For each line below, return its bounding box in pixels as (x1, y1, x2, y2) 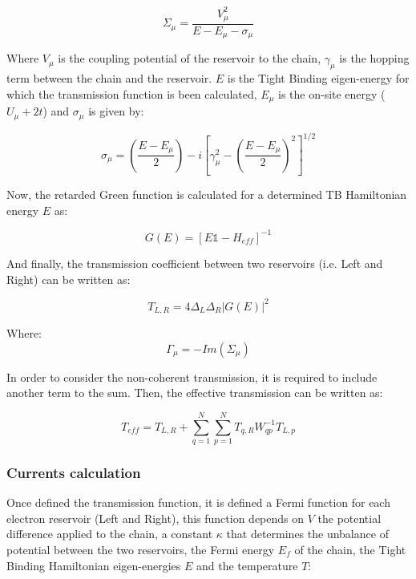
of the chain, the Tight (294, 541, 406, 557)
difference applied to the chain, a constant (6, 525, 213, 542)
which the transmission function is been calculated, (6, 85, 257, 102)
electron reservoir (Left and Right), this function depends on (6, 509, 305, 526)
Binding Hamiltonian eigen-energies (6, 557, 181, 573)
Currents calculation (6, 462, 141, 482)
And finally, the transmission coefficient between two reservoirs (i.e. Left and (6, 254, 383, 271)
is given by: (88, 103, 144, 119)
